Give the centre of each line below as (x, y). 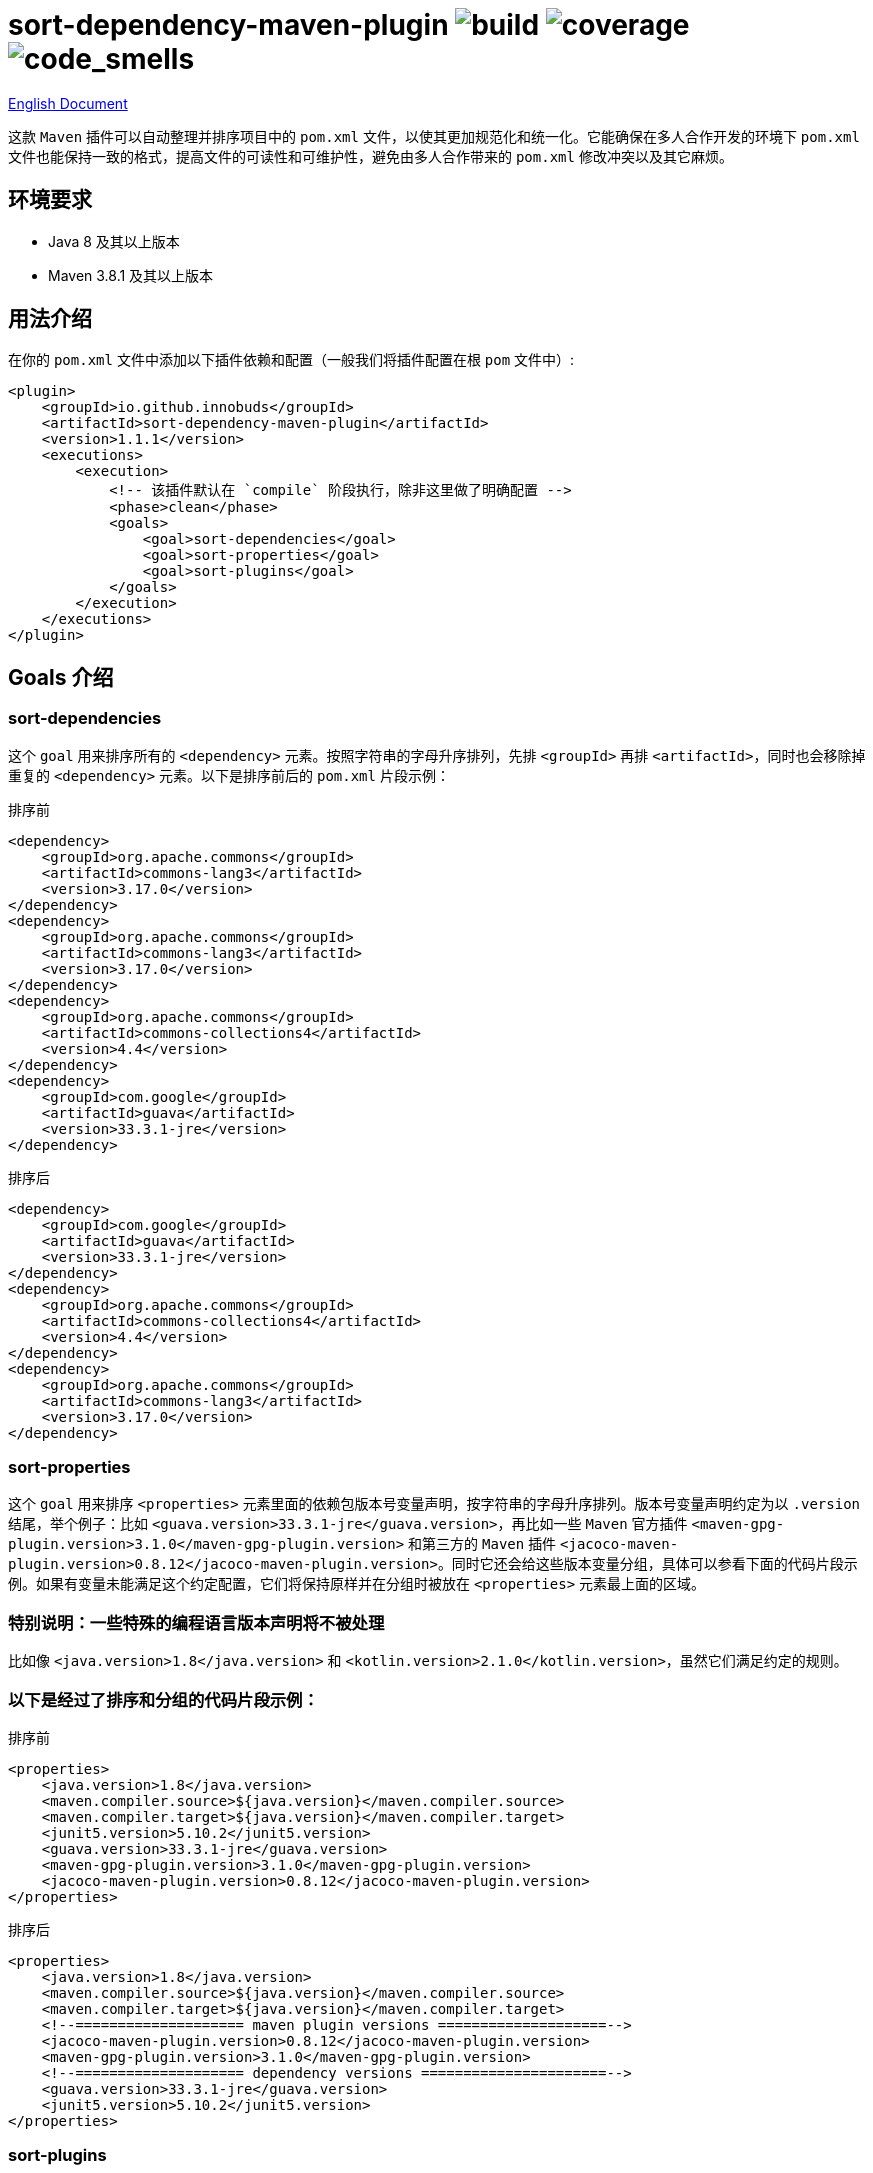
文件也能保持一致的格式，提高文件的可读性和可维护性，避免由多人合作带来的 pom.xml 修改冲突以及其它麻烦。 (370, 156)
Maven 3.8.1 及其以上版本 (131, 275)
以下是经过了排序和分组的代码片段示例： (163, 1699)
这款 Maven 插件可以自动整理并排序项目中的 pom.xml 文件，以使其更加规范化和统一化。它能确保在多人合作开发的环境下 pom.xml (434, 136)
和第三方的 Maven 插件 (482, 1544)
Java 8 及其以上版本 (114, 241)
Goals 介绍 (61, 677)
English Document (68, 103)
